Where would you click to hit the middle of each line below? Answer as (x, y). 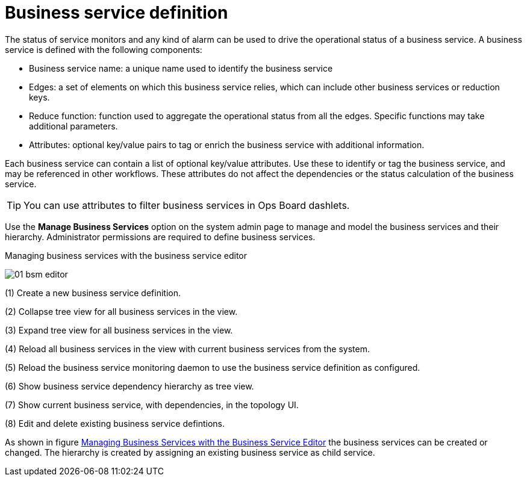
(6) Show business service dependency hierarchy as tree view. (129, 386)
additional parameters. (73, 126)
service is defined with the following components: (104, 49)
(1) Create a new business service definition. (93, 293)
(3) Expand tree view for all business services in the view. (119, 330)
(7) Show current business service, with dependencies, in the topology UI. (152, 405)
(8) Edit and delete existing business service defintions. (115, 423)
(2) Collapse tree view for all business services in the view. (121, 311)
